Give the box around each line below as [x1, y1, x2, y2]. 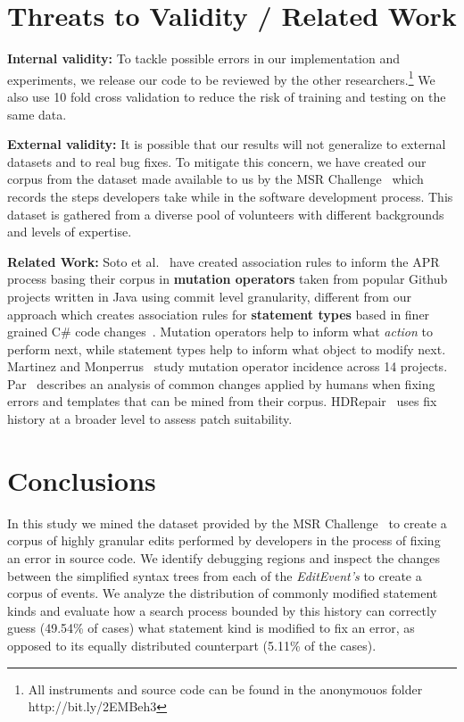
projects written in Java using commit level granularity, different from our [7, 286, 411, 305]
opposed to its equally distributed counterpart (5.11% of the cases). [7, 635, 377, 654]
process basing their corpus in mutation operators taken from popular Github [7, 270, 448, 288]
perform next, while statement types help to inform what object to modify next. [7, 339, 446, 358]
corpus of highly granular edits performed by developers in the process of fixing [7, 531, 441, 550]
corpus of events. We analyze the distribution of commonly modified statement [7, 584, 438, 602]
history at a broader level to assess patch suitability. [7, 410, 293, 428]
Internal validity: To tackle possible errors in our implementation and [7, 49, 401, 68]
